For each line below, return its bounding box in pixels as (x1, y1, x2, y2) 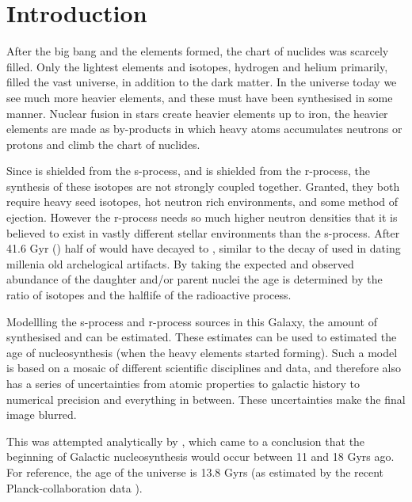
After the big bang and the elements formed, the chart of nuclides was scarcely (6, 43, 389, 59)
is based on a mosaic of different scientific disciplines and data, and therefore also (6, 359, 402, 376)
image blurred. (6, 406, 77, 423)
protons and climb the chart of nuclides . (6, 135, 200, 152)
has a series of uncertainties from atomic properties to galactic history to (6, 375, 360, 391)
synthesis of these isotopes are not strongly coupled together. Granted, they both (6, 177, 400, 194)
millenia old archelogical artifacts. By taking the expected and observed (6, 255, 354, 272)
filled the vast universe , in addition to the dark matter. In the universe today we (6, 74, 397, 90)
